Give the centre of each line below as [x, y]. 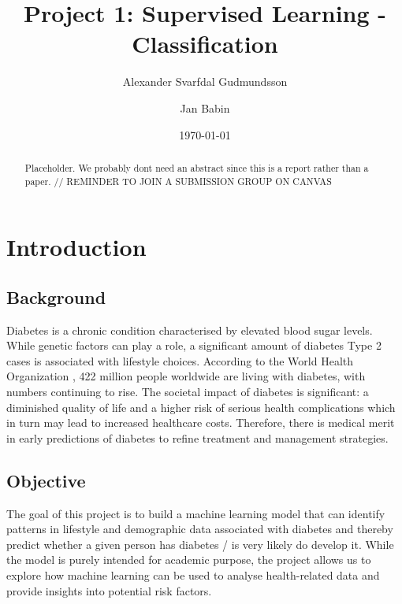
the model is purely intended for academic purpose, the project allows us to [189, 560]
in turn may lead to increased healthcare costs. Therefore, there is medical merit [201, 422]
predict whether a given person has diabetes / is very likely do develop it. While [200, 544]
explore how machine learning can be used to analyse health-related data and [193, 574]
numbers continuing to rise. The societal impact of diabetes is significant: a [188, 391]
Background [56, 296]
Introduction [76, 247]
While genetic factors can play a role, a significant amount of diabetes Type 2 [194, 345]
